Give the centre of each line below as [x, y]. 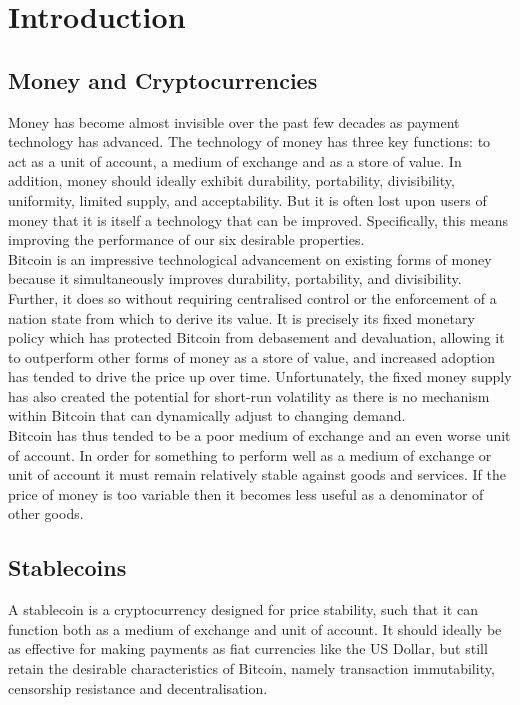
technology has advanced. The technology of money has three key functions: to [249, 141]
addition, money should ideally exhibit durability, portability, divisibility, [231, 180]
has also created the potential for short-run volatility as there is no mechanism [249, 395]
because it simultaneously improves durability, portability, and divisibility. [235, 278]
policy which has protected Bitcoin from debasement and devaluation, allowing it [256, 337]
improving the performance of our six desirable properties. [186, 239]
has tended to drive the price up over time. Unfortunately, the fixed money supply [260, 376]
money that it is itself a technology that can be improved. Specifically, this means [258, 219]
